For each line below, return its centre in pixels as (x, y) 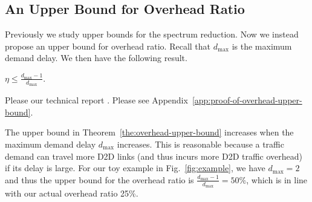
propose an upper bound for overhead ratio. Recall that (108, 46)
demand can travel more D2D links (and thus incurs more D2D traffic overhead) (154, 156)
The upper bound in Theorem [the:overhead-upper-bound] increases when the (149, 132)
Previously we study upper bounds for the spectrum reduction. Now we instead (152, 34)
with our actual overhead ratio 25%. (72, 193)
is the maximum (262, 46)
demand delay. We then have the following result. (96, 58)
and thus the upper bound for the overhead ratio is (99, 179)
